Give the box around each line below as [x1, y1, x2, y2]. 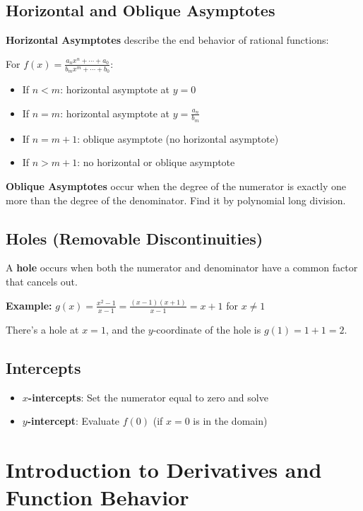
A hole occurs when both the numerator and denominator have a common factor [6, 260, 358, 275]
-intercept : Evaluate [27, 413, 120, 428]
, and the [105, 322, 145, 336]
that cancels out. [6, 274, 78, 289]
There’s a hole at [6, 322, 79, 336]
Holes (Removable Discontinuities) [6, 227, 263, 249]
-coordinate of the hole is [153, 322, 261, 336]
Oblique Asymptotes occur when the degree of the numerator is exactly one [6, 179, 346, 194]
